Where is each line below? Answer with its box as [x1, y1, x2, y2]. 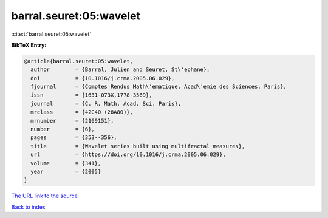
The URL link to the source [11, 192, 78, 200]
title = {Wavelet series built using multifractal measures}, [30, 143, 245, 149]
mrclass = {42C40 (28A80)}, [30, 109, 134, 115]
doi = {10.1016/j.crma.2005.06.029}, [30, 75, 175, 81]
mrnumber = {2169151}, [30, 117, 114, 124]
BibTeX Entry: [11, 41, 47, 49]
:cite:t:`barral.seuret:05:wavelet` [11, 30, 92, 38]
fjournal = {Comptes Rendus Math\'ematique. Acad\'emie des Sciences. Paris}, [30, 83, 287, 90]
